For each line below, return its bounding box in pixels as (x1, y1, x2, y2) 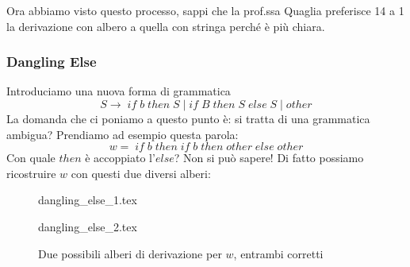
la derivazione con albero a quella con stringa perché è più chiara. (6, 17, 325, 34)
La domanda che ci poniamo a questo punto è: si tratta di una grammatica (6, 110, 370, 126)
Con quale (6, 149, 56, 166)
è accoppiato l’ (85, 149, 155, 166)
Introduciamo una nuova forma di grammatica (6, 83, 231, 99)
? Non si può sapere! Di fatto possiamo (174, 149, 364, 166)
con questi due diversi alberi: (71, 164, 211, 181)
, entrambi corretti (233, 245, 324, 261)
